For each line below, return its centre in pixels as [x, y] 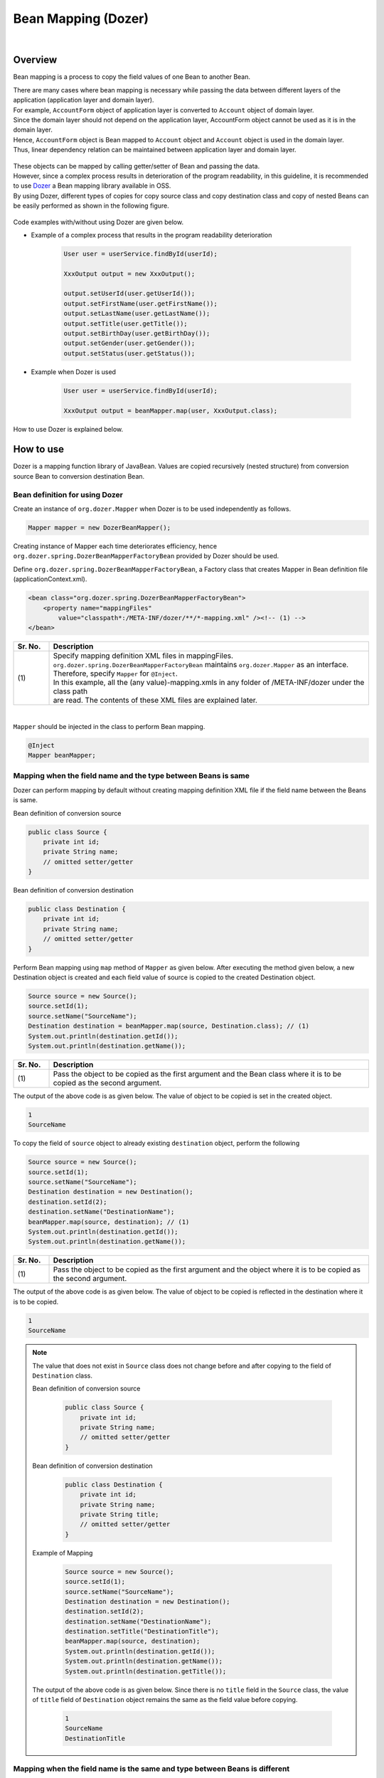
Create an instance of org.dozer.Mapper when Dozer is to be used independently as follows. [152, 509]
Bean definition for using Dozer [68, 494]
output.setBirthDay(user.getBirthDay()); [137, 334]
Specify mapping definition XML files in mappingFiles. [143, 656]
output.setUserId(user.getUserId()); [129, 294]
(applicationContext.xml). [50, 579]
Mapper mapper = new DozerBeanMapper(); [99, 527]
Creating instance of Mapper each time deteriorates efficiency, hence [115, 546]
